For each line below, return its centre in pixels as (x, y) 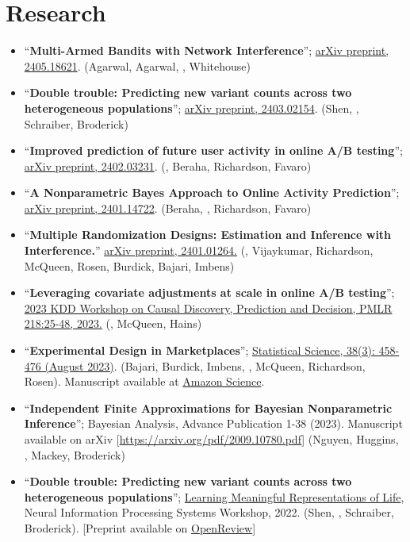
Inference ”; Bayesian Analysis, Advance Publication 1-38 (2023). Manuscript (213, 423)
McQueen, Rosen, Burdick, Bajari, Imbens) (129, 265)
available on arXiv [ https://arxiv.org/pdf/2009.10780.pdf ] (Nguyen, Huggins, (211, 439)
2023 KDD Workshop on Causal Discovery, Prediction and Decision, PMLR (208, 308)
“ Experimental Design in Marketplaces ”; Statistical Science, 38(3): (199, 350)
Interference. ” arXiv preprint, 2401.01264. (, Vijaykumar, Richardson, (199, 250)
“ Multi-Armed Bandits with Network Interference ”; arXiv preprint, (207, 50)
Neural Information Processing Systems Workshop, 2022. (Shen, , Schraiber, (209, 512)
